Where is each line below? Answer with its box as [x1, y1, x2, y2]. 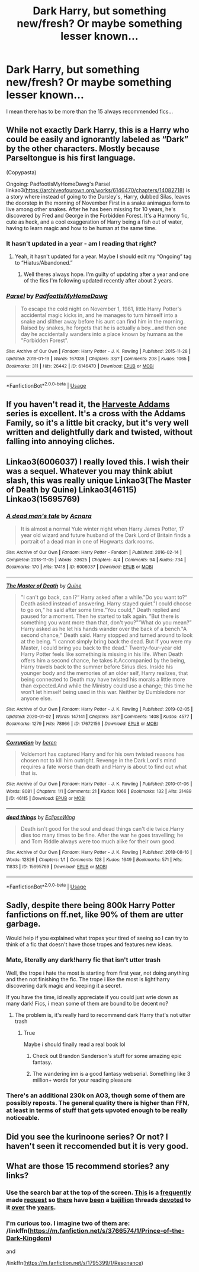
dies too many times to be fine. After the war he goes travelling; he [20, 831, 184, 838]
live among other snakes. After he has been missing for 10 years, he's [6, 205, 176, 212]
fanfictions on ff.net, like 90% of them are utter [6, 909, 184, 919]
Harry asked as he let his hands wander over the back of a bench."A [20, 626, 187, 633]
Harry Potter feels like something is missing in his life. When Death [20, 651, 184, 658]
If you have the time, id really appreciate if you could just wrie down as [6, 993, 179, 1000]
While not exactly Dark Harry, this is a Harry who [6, 125, 190, 135]
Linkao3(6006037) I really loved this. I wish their [6, 457, 190, 467]
